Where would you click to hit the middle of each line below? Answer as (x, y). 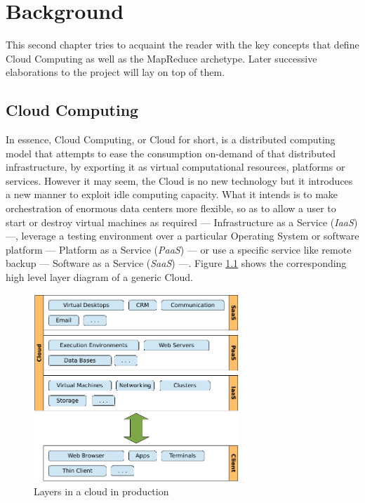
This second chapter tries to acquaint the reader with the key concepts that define (182, 45)
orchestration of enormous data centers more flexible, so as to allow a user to (171, 208)
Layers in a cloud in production (101, 491)
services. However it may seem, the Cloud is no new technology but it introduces (179, 180)
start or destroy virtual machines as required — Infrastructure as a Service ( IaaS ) (182, 222)
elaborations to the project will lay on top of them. (115, 72)
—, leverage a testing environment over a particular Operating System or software (182, 236)
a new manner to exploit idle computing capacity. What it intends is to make (172, 194)
